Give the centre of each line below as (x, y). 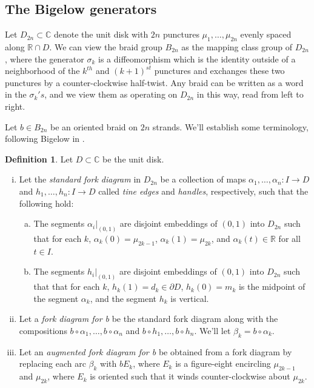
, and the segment (123, 298)
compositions (43, 331)
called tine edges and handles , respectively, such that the (203, 191)
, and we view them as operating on (111, 94)
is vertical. (190, 298)
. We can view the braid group (106, 47)
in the (16, 94)
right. (15, 106)
